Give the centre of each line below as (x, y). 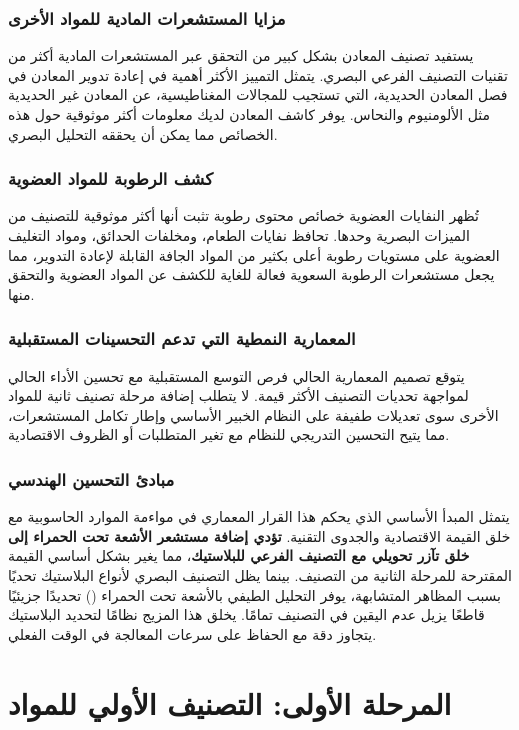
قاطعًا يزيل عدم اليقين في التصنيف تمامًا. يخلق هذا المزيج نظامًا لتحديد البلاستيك (246, 614)
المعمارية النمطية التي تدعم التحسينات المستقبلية (182, 338)
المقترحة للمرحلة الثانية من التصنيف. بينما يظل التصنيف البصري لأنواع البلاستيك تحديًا (260, 574)
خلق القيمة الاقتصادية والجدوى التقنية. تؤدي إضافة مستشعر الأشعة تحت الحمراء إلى (259, 535)
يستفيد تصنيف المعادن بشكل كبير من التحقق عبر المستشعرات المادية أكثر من (241, 55)
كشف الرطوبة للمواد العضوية (110, 178)
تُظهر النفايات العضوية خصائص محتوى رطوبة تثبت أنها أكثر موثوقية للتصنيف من (243, 215)
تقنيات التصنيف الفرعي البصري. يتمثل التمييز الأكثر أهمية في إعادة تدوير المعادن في (258, 74)
